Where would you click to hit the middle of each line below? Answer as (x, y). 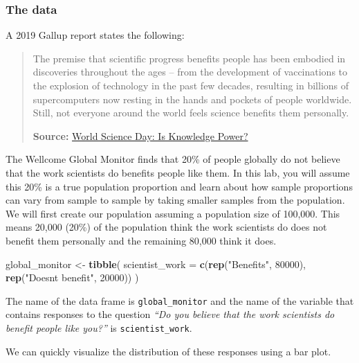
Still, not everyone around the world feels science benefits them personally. (191, 113)
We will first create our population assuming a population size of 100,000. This (173, 213)
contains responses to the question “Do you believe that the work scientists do (170, 314)
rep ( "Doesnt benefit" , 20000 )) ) (72, 277)
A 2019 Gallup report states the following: (95, 35)
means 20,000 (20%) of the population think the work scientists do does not (166, 227)
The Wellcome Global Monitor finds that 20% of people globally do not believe (173, 159)
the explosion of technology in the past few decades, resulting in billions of (191, 85)
